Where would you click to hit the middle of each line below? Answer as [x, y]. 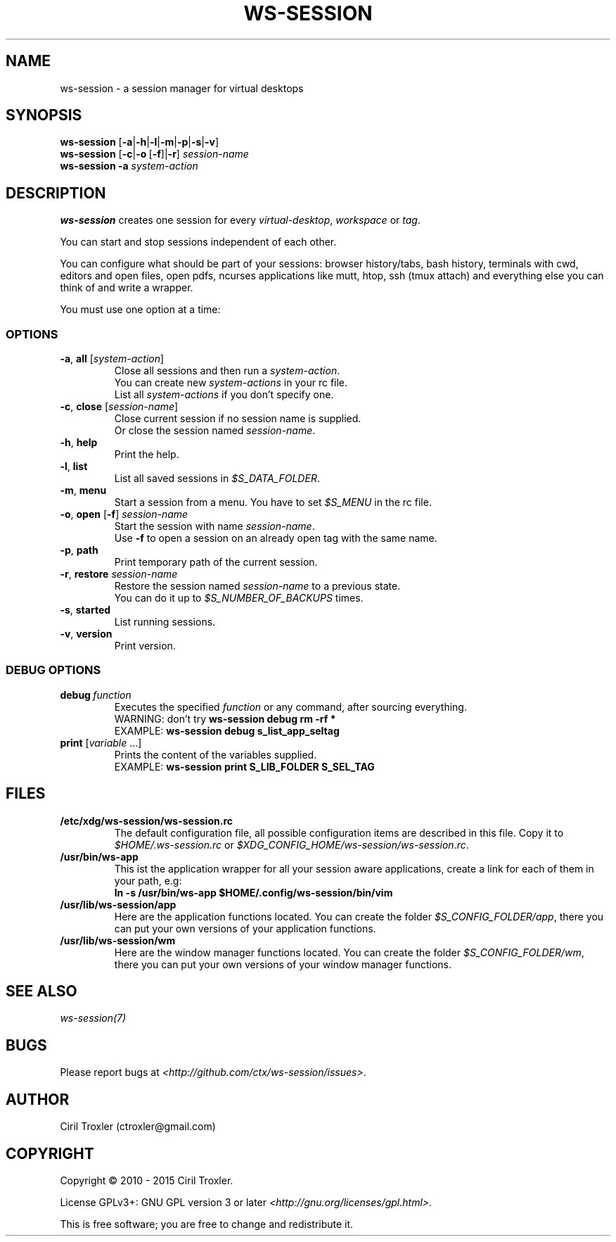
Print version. [145, 646]
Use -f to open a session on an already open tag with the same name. [276, 538]
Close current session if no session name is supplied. [238, 419]
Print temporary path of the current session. [216, 562]
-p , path [79, 550]
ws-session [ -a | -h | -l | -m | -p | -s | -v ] [140, 142]
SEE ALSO [41, 991]
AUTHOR [38, 1099]
